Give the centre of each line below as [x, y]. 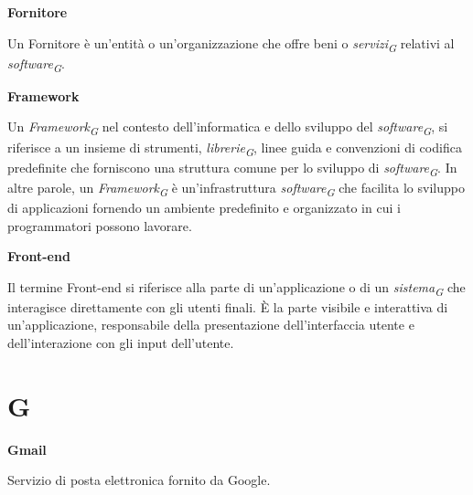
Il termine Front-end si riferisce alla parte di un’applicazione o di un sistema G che [236, 288]
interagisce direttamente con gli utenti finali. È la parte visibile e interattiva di [228, 306]
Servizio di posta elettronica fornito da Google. [139, 480]
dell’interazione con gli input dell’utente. [121, 343]
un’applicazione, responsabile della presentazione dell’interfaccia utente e [211, 325]
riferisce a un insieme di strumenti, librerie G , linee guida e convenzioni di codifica [235, 148]
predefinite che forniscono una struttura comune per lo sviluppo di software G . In [232, 168]
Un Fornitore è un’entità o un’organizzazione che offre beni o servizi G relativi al [231, 44]
